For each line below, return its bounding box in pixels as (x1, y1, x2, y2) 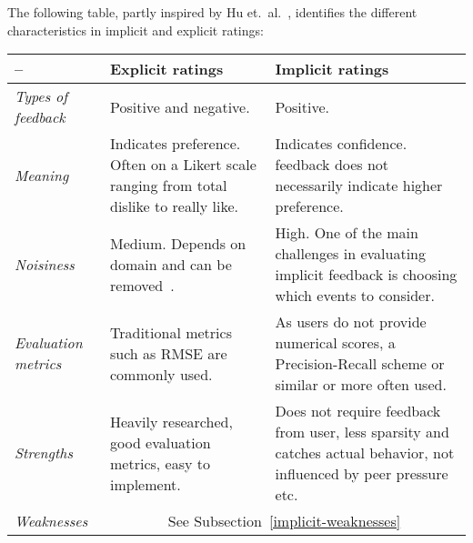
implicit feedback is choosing (275, 264, 458, 286)
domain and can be (110, 253, 232, 275)
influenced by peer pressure (275, 463, 448, 485)
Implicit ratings (275, 58, 389, 80)
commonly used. (110, 363, 213, 385)
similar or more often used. (275, 374, 447, 396)
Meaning (15, 164, 69, 186)
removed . (110, 274, 175, 296)
